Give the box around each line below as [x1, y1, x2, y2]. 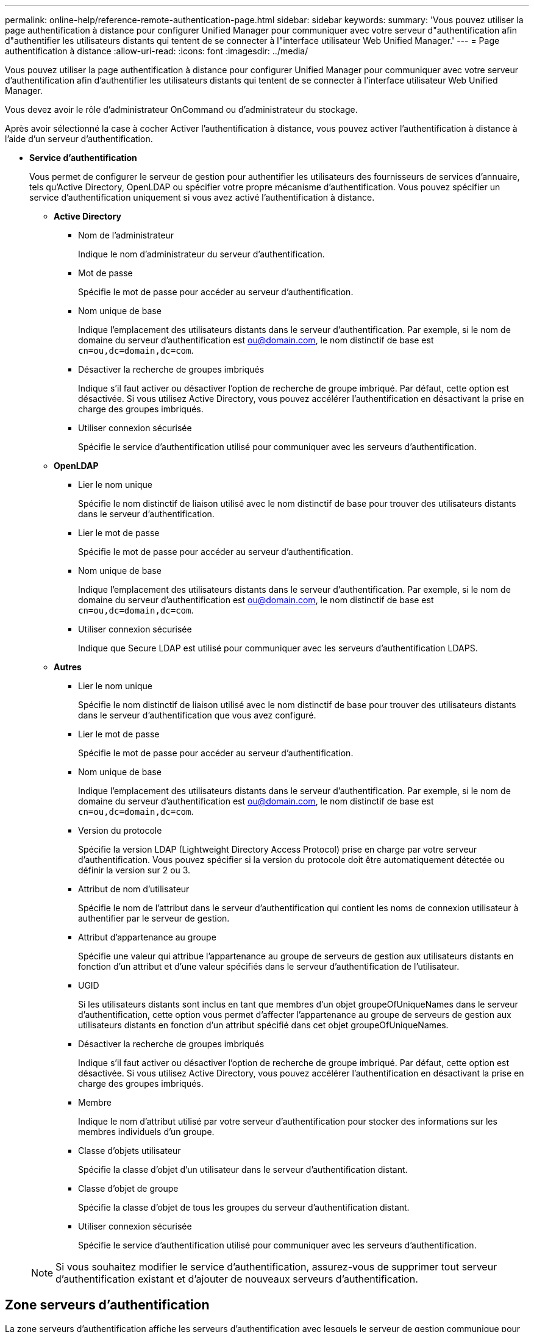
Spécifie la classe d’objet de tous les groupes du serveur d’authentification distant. [78, 1202, 410, 1212]
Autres [54, 662, 82, 672]
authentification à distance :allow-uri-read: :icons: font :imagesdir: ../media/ [5, 46, 308, 56]
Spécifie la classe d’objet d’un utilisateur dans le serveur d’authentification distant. [78, 1164, 408, 1175]
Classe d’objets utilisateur [78, 1145, 181, 1156]
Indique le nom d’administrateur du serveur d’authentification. [78, 249, 325, 259]
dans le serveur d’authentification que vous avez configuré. [78, 710, 316, 720]
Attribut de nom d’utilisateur [78, 884, 190, 894]
